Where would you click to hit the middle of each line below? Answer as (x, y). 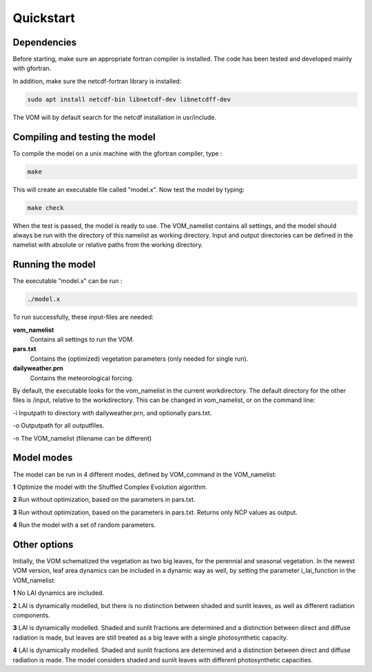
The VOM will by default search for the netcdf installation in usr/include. (115, 117)
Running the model (54, 265)
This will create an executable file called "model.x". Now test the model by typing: (128, 189)
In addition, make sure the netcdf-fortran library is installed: (97, 81)
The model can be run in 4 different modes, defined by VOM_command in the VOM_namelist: (145, 474)
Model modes (43, 458)
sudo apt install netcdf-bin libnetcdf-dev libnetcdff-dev (129, 99)
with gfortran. (32, 68)
